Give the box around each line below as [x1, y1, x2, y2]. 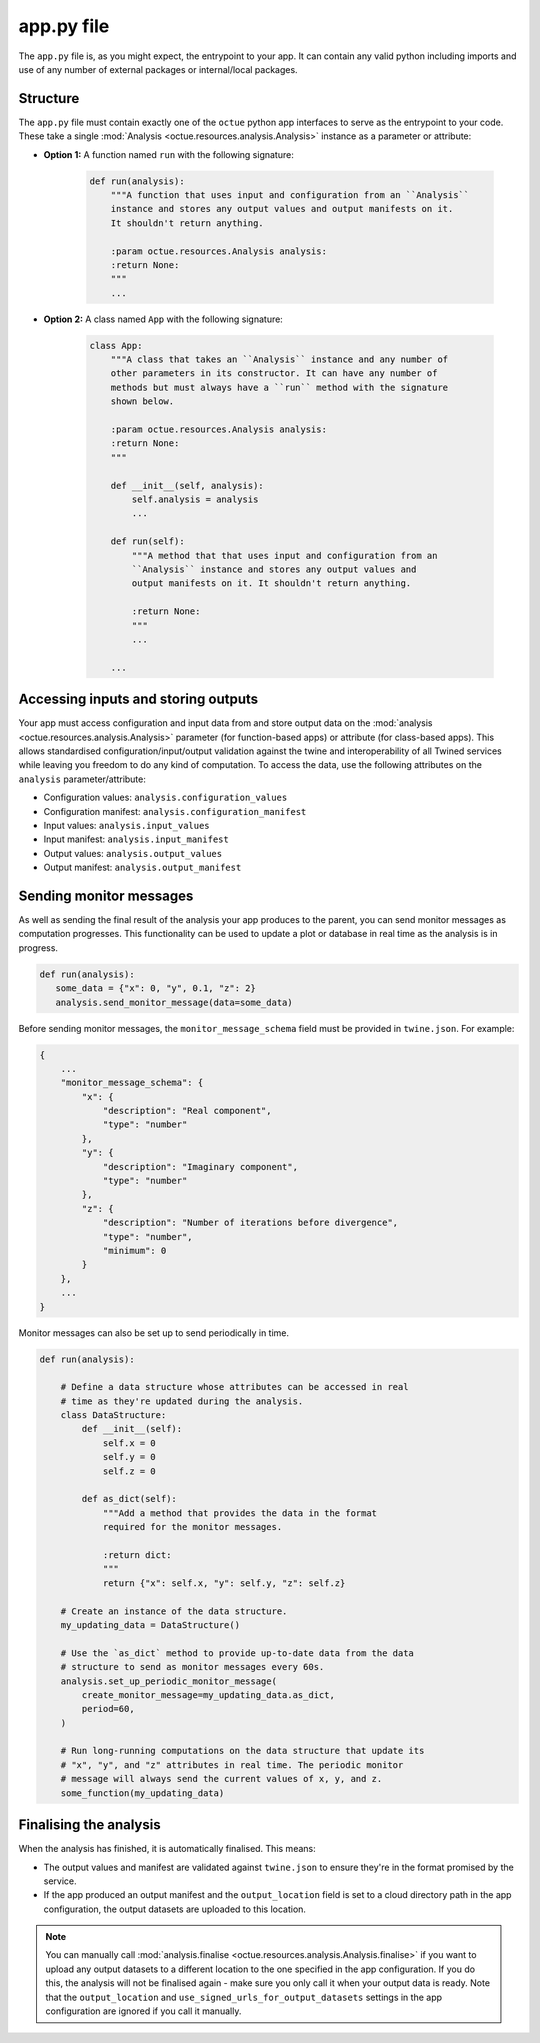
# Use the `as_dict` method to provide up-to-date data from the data [60, 1647, 415, 1659]
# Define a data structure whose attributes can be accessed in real [60, 1381, 409, 1393]
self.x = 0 [102, 1437, 157, 1449]
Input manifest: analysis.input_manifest [43, 833, 229, 845]
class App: [89, 340, 143, 351]
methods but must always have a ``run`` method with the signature [110, 381, 449, 393]
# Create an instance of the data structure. [60, 1605, 288, 1617]
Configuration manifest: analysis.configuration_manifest [43, 805, 307, 817]
